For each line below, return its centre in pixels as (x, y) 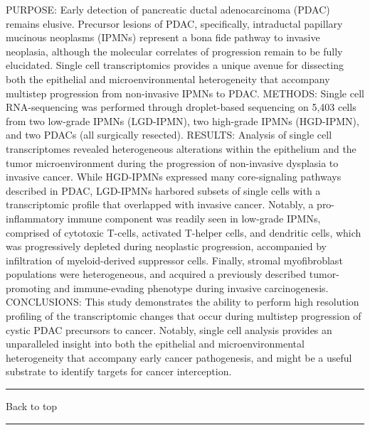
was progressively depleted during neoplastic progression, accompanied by (166, 246)
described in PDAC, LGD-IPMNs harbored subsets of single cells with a (163, 190)
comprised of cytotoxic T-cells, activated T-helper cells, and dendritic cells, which (184, 232)
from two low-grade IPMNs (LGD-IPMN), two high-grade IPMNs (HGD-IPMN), (183, 120)
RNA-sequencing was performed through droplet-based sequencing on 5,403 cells (181, 107)
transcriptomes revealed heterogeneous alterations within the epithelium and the (181, 148)
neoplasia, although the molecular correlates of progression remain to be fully (174, 51)
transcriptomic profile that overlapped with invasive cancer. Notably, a (160, 204)
